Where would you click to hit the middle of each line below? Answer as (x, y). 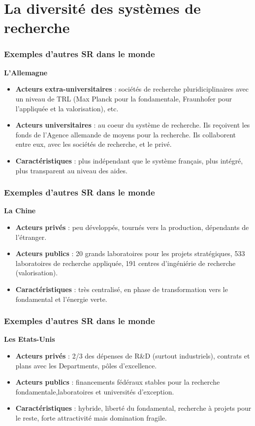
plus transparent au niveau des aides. (71, 170)
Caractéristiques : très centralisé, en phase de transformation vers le (122, 289)
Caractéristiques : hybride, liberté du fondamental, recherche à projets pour (133, 408)
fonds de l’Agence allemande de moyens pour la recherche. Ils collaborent (126, 134)
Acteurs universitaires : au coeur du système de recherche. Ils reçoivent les (133, 125)
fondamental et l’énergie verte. (61, 299)
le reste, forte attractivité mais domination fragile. (91, 417)
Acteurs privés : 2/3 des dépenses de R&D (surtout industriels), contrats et (133, 355)
